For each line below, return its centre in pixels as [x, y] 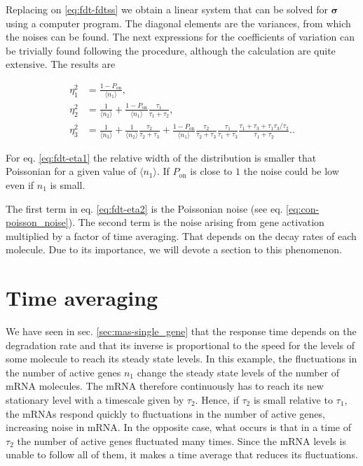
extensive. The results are [61, 64]
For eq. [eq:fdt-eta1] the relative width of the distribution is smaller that [161, 157]
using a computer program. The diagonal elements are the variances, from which [178, 23]
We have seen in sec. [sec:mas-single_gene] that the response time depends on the [181, 331]
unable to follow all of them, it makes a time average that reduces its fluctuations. [182, 454]
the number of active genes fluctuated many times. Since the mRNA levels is [181, 440]
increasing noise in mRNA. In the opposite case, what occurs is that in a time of [179, 427]
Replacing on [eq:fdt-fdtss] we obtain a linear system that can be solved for [167, 9]
